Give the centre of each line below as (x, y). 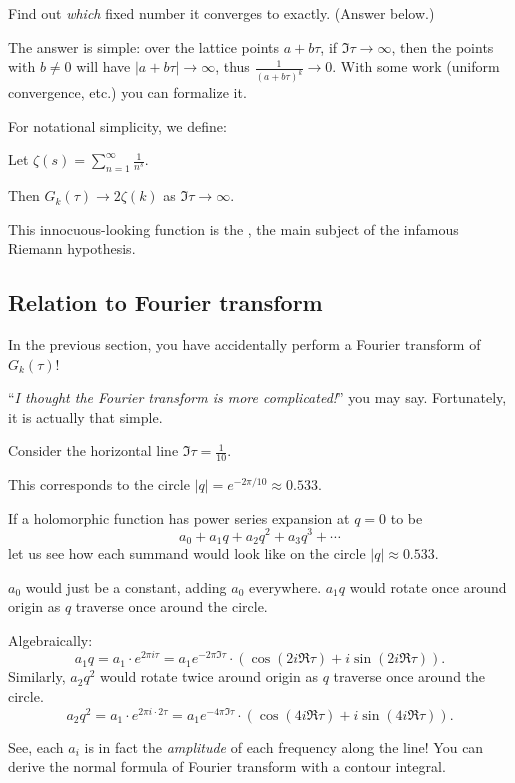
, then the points (442, 46)
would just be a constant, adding (126, 586)
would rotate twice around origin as (208, 676)
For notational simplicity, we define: (117, 125)
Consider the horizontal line (93, 450)
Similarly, (37, 676)
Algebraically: (50, 639)
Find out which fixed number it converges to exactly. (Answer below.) (221, 13)
